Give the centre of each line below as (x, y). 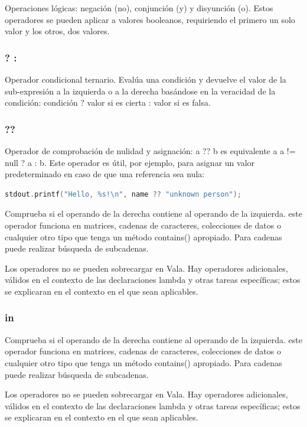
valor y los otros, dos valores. (57, 31)
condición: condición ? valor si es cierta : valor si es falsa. (108, 102)
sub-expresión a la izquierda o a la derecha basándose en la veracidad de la (140, 91)
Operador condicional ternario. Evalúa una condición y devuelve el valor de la (146, 79)
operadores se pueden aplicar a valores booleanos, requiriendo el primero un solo (150, 19)
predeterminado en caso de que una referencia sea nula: (105, 174)
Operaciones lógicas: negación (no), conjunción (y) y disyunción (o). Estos (139, 8)
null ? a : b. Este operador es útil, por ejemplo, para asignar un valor (130, 162)
